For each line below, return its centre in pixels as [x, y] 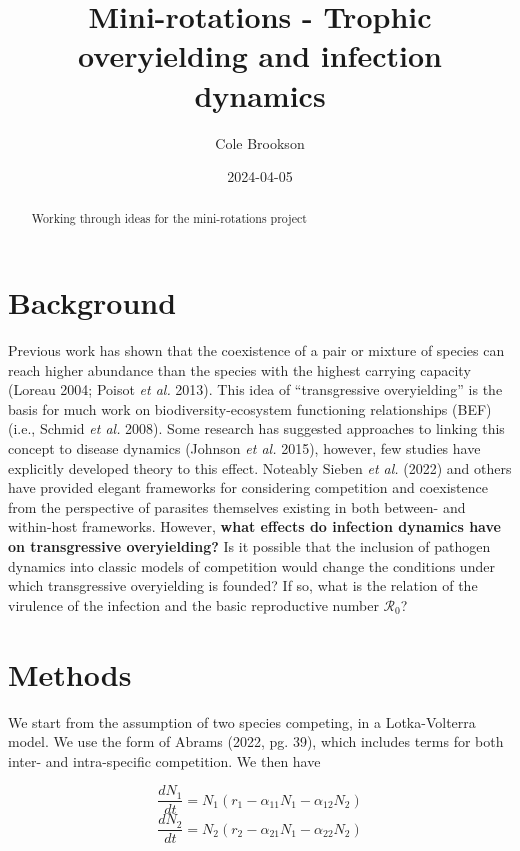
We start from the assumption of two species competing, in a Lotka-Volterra [242, 721]
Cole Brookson [260, 142]
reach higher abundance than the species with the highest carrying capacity [239, 369]
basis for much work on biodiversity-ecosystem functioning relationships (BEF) [250, 408]
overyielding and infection [260, 55]
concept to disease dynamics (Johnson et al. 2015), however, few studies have [244, 448]
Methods [70, 673]
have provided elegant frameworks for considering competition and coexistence [248, 487]
